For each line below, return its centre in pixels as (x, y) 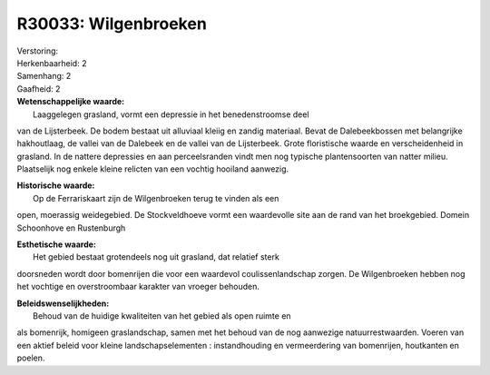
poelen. (31, 358)
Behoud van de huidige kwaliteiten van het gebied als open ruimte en (162, 316)
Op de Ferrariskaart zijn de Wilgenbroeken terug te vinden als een (156, 198)
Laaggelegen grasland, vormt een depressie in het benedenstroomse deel (171, 114)
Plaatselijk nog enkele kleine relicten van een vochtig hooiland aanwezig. (153, 169)
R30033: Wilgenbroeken (112, 24)
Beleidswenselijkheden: (63, 303)
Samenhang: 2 (44, 76)
